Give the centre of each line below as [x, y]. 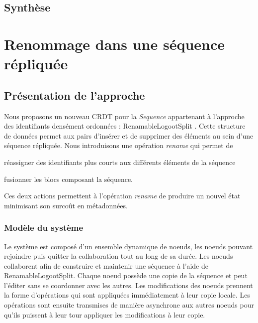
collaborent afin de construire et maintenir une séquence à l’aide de [106, 265]
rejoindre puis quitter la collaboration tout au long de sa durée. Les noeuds [119, 256]
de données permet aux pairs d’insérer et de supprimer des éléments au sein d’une [129, 135]
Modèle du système [44, 228]
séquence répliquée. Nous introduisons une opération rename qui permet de [119, 145]
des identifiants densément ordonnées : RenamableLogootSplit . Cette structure [125, 126]
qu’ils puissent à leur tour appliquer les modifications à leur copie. [105, 314]
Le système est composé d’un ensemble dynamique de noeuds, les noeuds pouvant [129, 246]
